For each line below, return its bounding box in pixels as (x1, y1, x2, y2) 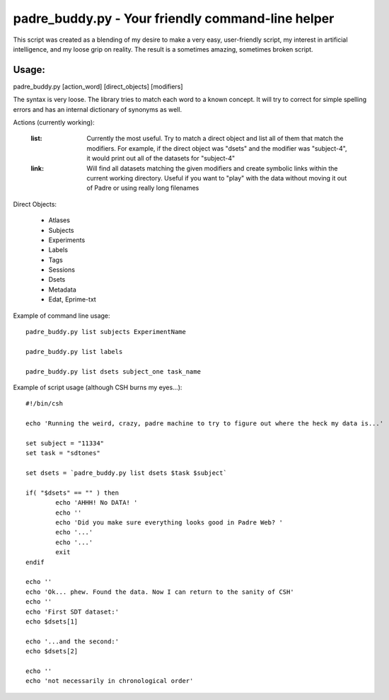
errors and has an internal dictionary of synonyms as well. (13, 105, 182, 113)
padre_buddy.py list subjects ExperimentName (25, 328, 187, 336)
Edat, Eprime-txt (48, 295, 97, 304)
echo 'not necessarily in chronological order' (25, 677, 194, 685)
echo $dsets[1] (25, 617, 79, 626)
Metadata (48, 285, 77, 294)
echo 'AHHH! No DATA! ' (55, 499, 138, 507)
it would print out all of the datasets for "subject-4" (86, 154, 236, 163)
